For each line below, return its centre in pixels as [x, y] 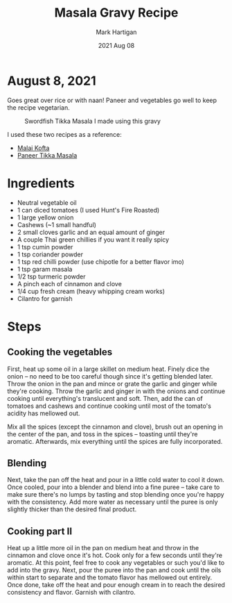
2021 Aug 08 [116, 45]
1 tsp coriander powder [50, 254]
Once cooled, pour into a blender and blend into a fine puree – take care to [114, 487]
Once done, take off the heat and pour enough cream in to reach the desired [116, 585]
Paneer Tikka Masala [47, 155]
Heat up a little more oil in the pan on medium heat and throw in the [103, 548]
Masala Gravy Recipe [116, 13]
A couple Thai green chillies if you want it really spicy [93, 239]
